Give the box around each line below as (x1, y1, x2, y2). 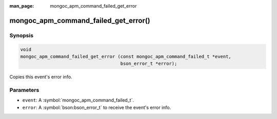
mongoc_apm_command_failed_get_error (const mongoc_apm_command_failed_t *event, (20, 54, 232, 59)
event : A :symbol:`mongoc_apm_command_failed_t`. (22, 97, 134, 103)
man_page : (9, 3, 34, 9)
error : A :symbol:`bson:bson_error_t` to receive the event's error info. (22, 104, 171, 110)
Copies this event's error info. (9, 74, 72, 80)
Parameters (9, 87, 39, 94)
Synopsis (9, 32, 33, 39)
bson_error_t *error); (120, 61, 177, 66)
